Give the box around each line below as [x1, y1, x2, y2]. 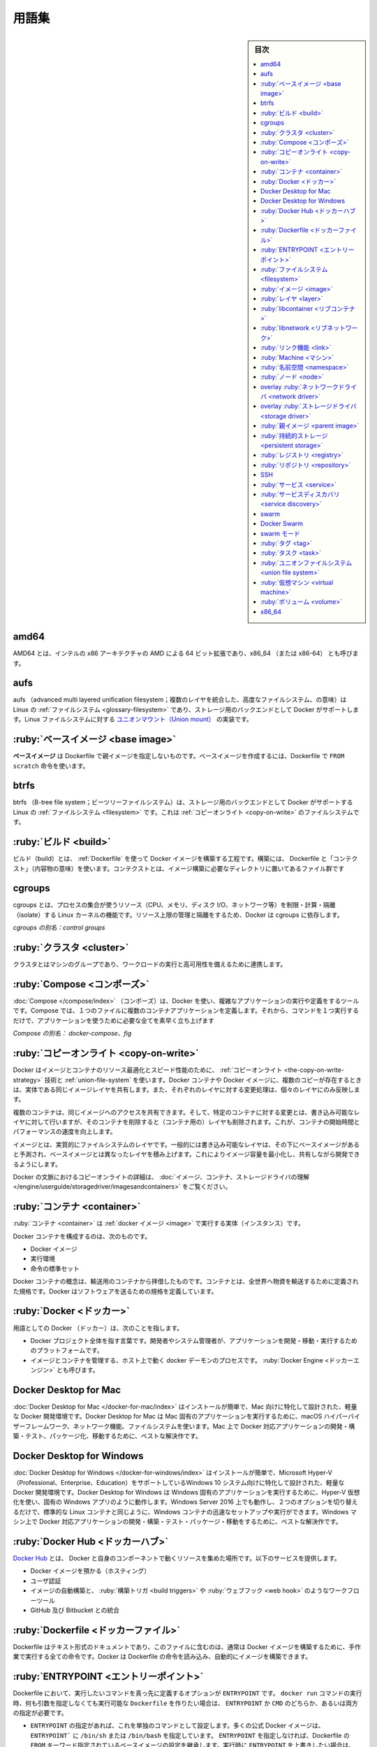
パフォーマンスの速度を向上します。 [13, 1127, 117, 1136]
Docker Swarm [260, 519, 304, 528]
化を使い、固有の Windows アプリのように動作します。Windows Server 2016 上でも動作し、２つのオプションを [13, 1498, 334, 1506]
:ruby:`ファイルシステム [260, 266, 328, 274]
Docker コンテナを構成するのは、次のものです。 [13, 1232, 151, 1240]
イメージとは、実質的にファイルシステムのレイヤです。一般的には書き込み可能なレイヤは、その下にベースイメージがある [13, 1140, 360, 1149]
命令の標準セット [30, 1264, 80, 1273]
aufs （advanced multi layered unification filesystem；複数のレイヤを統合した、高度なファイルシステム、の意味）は [13, 695, 347, 704]
